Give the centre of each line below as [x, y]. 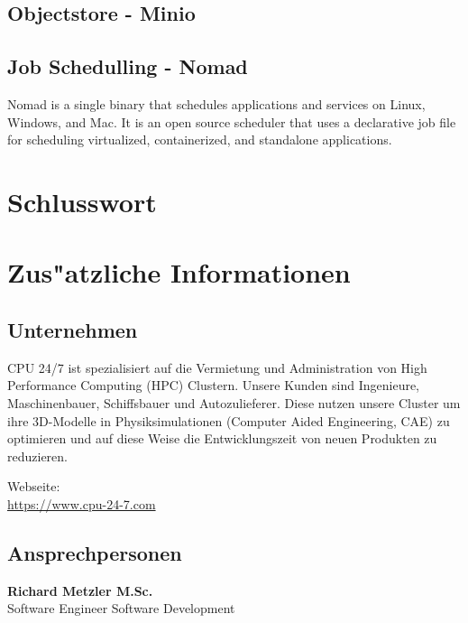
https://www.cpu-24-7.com [82, 503]
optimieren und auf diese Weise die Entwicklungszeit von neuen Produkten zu [222, 438]
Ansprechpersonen [95, 552]
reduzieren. [37, 456]
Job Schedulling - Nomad [128, 66]
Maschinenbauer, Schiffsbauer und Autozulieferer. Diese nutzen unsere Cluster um [234, 402]
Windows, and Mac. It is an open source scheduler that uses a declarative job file [232, 121]
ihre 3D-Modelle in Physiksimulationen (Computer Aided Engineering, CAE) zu [229, 420]
